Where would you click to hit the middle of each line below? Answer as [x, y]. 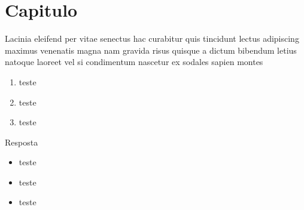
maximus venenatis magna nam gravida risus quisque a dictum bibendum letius [151, 50]
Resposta [22, 142]
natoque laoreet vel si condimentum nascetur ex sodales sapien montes [134, 62]
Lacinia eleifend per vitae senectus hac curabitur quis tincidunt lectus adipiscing [152, 38]
